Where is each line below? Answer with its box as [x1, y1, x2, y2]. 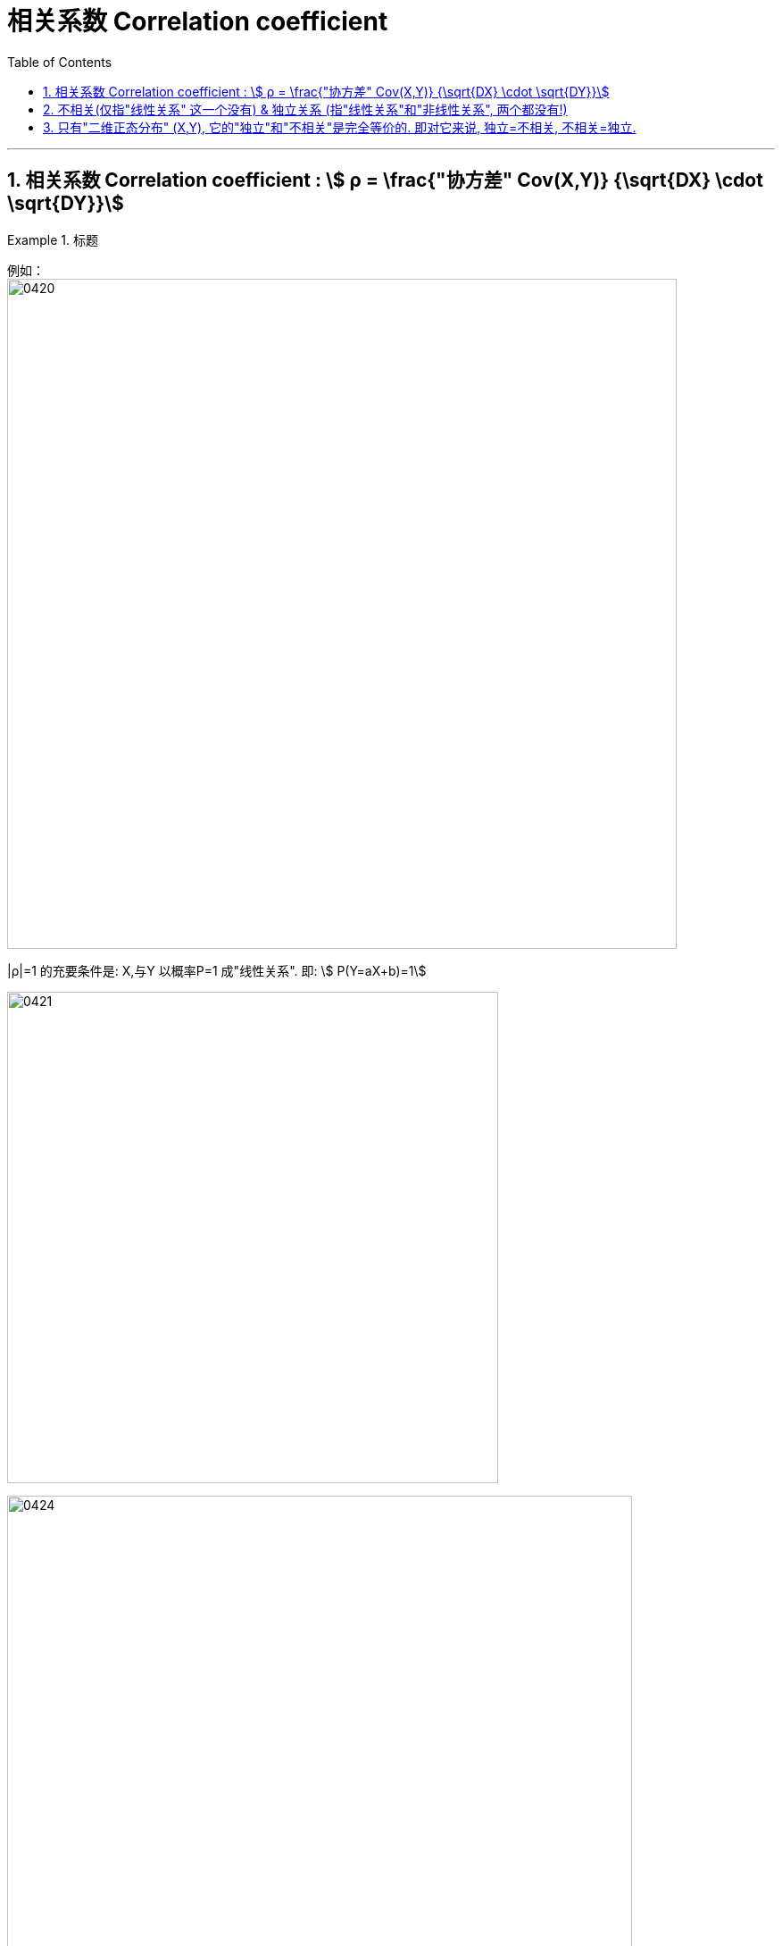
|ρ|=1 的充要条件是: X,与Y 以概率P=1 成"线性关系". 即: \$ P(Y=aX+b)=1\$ [7, 962, 427, 978]
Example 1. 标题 [7, 231, 98, 247]
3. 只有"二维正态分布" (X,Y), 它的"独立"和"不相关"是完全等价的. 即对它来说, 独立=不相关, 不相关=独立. [43, 119, 636, 135]
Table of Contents [7, 54, 112, 70]
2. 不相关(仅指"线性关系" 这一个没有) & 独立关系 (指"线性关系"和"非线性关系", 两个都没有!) [43, 101, 568, 117]
